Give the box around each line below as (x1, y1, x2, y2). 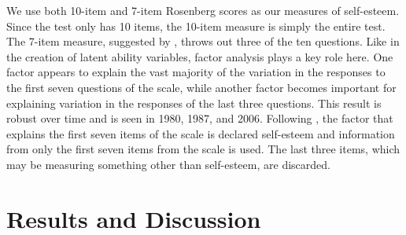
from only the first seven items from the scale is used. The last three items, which (6, 141, 400, 157)
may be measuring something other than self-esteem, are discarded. (6, 156, 330, 172)
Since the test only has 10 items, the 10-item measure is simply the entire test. (6, 17, 386, 34)
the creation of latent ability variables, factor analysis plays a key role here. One (6, 48, 393, 64)
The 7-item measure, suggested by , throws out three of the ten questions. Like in (6, 33, 400, 50)
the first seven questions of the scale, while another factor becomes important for (6, 79, 397, 95)
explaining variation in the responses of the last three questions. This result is (6, 94, 382, 111)
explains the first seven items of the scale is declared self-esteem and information (6, 125, 395, 141)
